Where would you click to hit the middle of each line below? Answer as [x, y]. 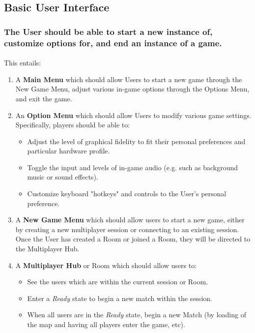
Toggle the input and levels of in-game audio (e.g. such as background [133, 167]
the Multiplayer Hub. [47, 249]
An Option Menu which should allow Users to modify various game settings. [133, 115]
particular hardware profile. [69, 151]
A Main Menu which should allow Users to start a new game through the [129, 79]
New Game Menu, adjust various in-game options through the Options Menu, [132, 89]
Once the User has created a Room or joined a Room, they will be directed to [133, 239]
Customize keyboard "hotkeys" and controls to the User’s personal [127, 194]
